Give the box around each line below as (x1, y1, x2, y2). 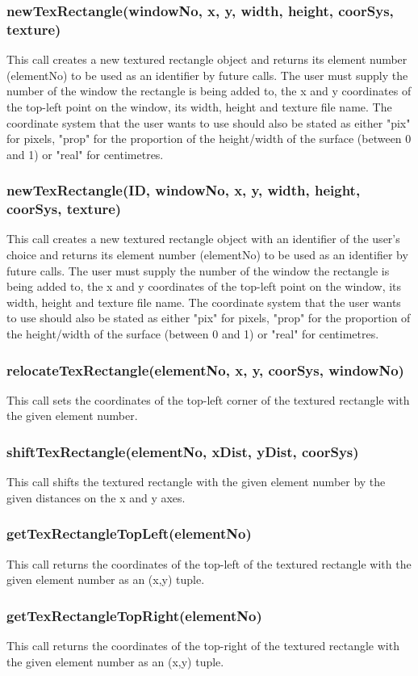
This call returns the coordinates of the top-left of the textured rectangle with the (6, 555, 412, 572)
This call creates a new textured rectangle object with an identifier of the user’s (6, 230, 400, 247)
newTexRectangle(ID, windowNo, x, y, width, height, (6, 180, 361, 200)
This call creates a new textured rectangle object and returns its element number (6, 51, 408, 68)
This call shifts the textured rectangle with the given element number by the (6, 473, 386, 490)
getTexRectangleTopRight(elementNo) (6, 605, 262, 625)
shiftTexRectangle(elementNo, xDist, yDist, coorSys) (6, 441, 359, 461)
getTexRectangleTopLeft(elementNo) (6, 523, 252, 544)
